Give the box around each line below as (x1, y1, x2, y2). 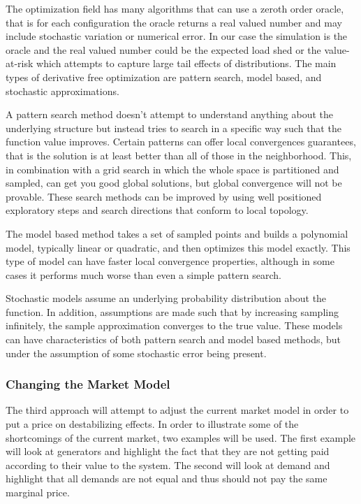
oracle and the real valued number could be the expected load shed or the (6, 42, 321, 57)
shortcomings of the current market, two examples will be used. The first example (6, 430, 356, 445)
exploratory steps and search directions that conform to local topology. (6, 203, 309, 217)
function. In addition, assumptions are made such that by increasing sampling (6, 304, 339, 319)
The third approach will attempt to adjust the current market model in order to (6, 403, 349, 417)
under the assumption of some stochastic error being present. (6, 345, 267, 360)
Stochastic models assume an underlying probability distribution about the (6, 291, 327, 305)
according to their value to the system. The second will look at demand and (6, 457, 330, 472)
